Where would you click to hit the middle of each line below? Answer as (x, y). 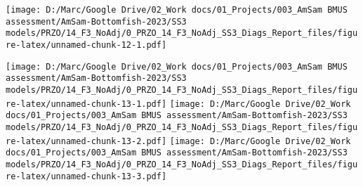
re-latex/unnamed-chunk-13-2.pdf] (86, 141)
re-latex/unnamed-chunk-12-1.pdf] (86, 45)
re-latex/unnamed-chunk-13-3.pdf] (86, 176)
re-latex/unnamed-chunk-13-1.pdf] (86, 104)
